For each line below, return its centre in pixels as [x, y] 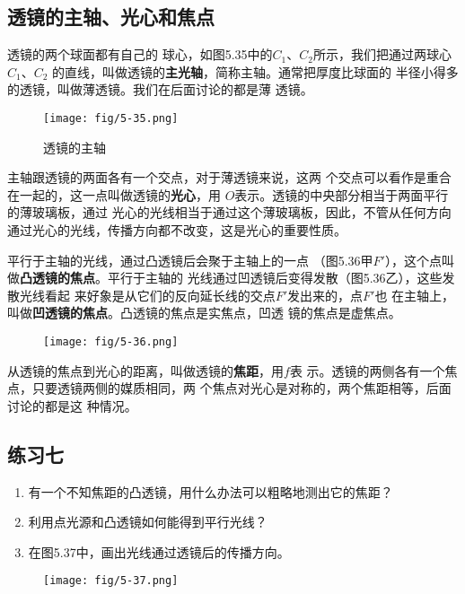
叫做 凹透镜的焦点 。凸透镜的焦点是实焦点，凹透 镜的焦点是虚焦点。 [204, 313]
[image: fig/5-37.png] [111, 581]
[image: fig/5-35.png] [111, 118]
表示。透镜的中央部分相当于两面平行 [342, 194]
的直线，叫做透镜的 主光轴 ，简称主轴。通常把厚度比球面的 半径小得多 [255, 71]
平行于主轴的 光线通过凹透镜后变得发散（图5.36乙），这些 [275, 278]
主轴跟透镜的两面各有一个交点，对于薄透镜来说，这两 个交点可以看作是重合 [229, 177]
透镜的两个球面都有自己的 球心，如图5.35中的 [140, 54]
